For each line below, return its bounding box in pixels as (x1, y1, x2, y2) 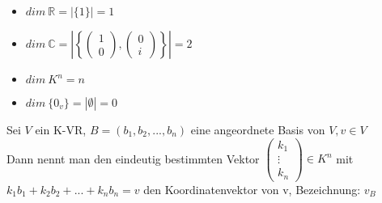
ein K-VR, (35, 121, 87, 137)
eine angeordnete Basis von (190, 121, 325, 137)
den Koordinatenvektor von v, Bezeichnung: (143, 180, 361, 197)
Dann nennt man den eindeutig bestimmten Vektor (6, 150, 260, 167)
